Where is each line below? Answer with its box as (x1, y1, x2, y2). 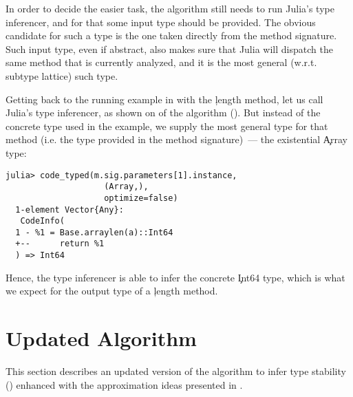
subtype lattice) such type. (6, 68, 118, 83)
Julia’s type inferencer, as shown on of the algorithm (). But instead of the (6, 105, 321, 120)
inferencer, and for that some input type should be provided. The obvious (6, 14, 316, 29)
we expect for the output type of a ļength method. (6, 283, 218, 298)
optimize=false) (104, 193, 178, 203)
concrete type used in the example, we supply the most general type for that (6, 118, 328, 133)
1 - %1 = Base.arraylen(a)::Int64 (15, 227, 173, 237)
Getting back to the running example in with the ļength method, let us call (6, 92, 323, 106)
